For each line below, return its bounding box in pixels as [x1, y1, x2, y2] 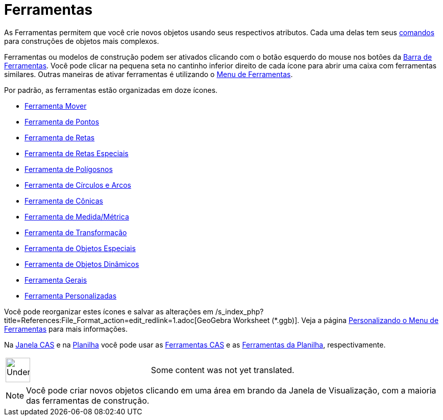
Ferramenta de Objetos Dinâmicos [24, 259, 139, 268]
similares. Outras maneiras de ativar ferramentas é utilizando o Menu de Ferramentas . [4, 69, 293, 79]
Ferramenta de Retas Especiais [24, 149, 129, 158]
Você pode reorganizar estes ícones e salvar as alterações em [4, 307, 214, 316]
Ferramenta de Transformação [24, 228, 127, 237]
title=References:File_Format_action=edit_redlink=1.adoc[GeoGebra [4, 315, 232, 325]
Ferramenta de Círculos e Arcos [24, 180, 131, 189]
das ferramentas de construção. [26, 395, 150, 406]
